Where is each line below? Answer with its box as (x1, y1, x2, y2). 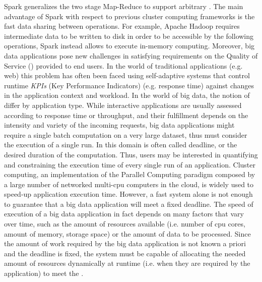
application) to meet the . (4, 268, 84, 278)
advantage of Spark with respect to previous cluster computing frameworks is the (4, 11, 255, 21)
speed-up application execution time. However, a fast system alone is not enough (4, 189, 253, 199)
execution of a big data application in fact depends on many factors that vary (4, 208, 244, 219)
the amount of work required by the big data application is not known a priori (4, 238, 246, 249)
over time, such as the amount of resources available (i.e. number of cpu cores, (4, 218, 245, 229)
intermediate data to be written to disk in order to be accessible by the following (4, 30, 254, 41)
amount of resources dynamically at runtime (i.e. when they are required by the (4, 258, 250, 268)
